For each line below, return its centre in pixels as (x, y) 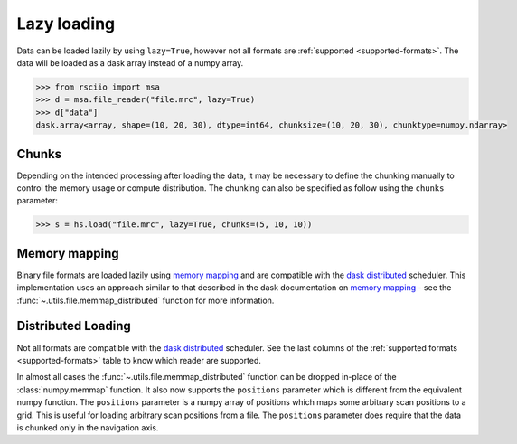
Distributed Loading (74, 326)
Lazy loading (66, 24)
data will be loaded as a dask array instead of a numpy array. (130, 62)
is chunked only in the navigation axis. (88, 427)
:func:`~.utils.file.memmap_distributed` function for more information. (146, 300)
